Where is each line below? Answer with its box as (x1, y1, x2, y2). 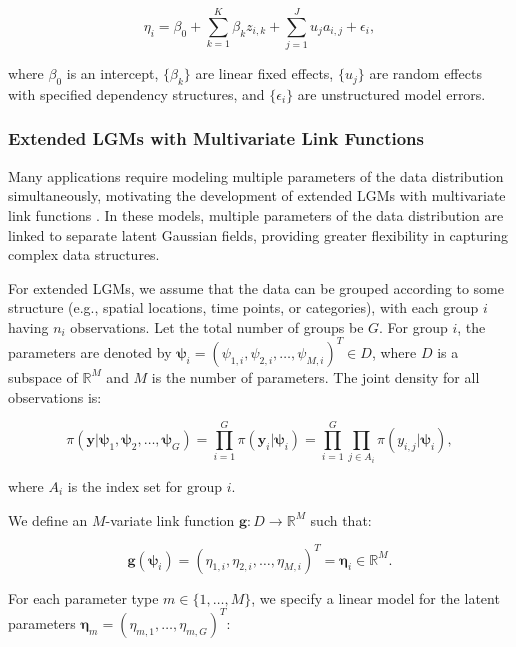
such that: (310, 509, 372, 530)
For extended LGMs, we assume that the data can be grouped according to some (8, 277, 504, 298)
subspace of (8, 366, 78, 387)
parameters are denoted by (8, 341, 172, 362)
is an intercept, (66, 63, 159, 84)
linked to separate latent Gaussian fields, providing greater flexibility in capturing (8, 224, 508, 245)
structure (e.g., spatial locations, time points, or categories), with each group (8, 297, 479, 318)
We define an (8, 509, 88, 530)
